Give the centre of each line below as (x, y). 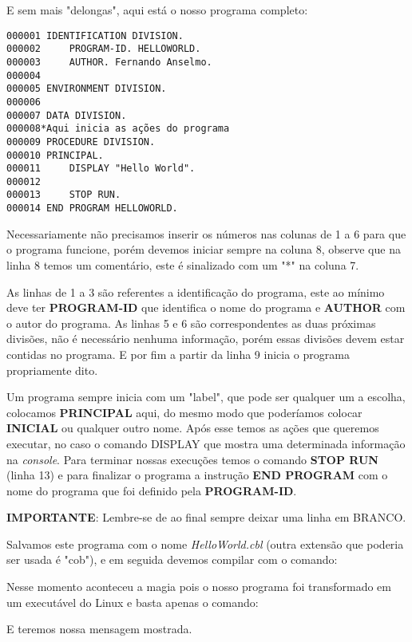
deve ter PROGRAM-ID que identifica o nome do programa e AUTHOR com (206, 307)
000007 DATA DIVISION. (67, 115)
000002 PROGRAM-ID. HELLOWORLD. (104, 49)
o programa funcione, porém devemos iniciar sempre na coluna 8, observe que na (204, 249)
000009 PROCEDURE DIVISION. (81, 142)
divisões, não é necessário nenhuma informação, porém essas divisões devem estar (206, 339)
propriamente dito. (52, 370)
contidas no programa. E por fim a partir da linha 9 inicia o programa (178, 354)
